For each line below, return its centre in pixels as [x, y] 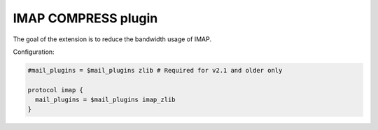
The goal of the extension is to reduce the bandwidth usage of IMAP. [112, 39]
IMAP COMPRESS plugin [85, 18]
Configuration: [34, 52]
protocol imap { [56, 90]
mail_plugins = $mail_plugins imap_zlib [105, 100]
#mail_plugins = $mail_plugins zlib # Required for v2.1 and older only [155, 70]
